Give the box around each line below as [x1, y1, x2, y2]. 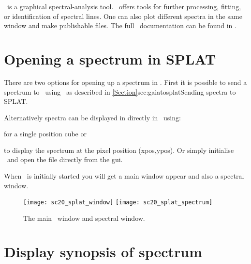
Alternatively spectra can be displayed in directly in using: [4, 112, 181, 122]
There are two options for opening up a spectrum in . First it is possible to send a [4, 77, 247, 87]
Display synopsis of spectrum [4, 241, 203, 261]
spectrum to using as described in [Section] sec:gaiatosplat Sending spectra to [4, 86, 236, 97]
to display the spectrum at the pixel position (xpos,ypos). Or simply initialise [4, 145, 234, 155]
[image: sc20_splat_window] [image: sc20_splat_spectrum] [23, 199, 213, 206]
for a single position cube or [4, 129, 87, 139]
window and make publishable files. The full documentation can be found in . [4, 20, 236, 31]
